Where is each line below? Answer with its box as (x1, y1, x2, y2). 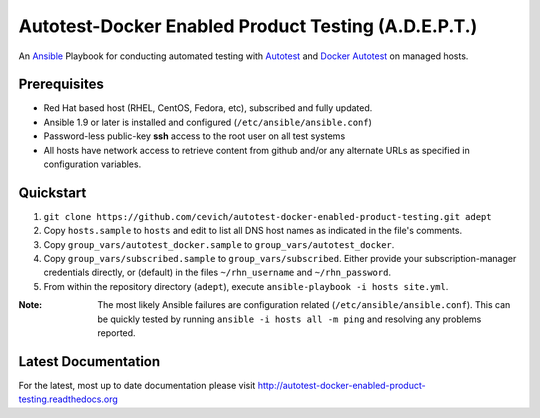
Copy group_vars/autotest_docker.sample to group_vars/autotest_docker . (43, 238, 395, 250)
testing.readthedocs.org (18, 393, 119, 405)
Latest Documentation (18, 353, 161, 370)
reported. (97, 327, 136, 339)
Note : (18, 299, 43, 311)
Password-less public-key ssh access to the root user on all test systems (43, 130, 346, 142)
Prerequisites (18, 76, 104, 93)
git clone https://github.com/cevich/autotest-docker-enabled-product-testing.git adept (43, 211, 492, 222)
